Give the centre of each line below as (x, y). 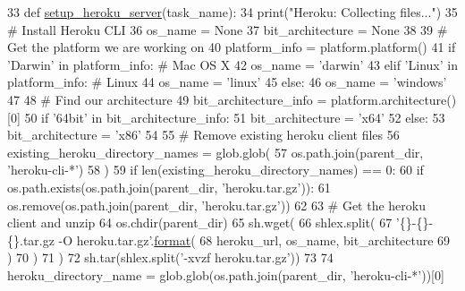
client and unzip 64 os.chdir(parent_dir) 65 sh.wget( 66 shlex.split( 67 (200, 223)
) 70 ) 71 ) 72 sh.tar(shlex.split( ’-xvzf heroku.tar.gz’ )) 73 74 (170, 257)
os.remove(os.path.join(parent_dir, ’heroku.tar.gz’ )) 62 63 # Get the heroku (217, 205)
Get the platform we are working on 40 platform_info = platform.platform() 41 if (232, 47)
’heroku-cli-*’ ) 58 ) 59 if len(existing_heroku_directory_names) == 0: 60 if (216, 170)
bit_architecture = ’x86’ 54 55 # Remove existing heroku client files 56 (203, 135)
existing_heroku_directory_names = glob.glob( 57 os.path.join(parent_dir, (216, 152)
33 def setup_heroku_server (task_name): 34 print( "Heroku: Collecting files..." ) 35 (232, 12)
